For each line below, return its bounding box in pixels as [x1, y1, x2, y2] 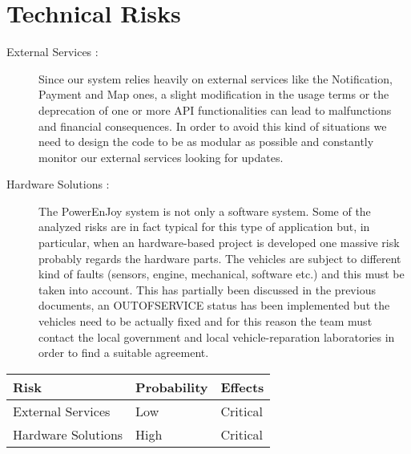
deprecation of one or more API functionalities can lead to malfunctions [38, 101, 392, 118]
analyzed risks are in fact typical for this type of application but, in [38, 218, 370, 235]
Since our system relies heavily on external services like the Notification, [38, 70, 393, 87]
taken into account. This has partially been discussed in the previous [38, 281, 376, 298]
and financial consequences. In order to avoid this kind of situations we [38, 117, 387, 134]
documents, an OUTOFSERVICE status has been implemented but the [38, 297, 390, 314]
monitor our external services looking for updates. [38, 148, 284, 165]
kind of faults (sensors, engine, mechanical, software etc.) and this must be [38, 266, 405, 282]
